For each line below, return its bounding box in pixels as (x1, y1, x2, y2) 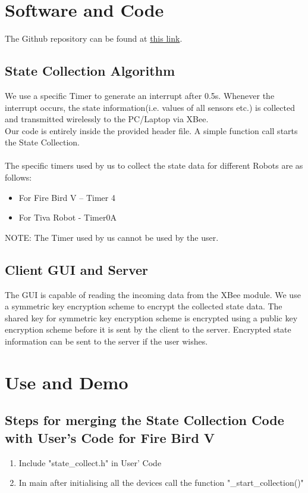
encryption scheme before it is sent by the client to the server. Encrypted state (5, 323, 291, 336)
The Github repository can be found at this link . (5, 32, 183, 45)
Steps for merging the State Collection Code (5, 411, 284, 429)
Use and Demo (5, 370, 128, 394)
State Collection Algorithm (5, 61, 175, 80)
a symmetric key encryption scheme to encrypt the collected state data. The (5, 300, 282, 312)
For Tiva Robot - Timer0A (18, 211, 117, 224)
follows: (5, 171, 32, 184)
